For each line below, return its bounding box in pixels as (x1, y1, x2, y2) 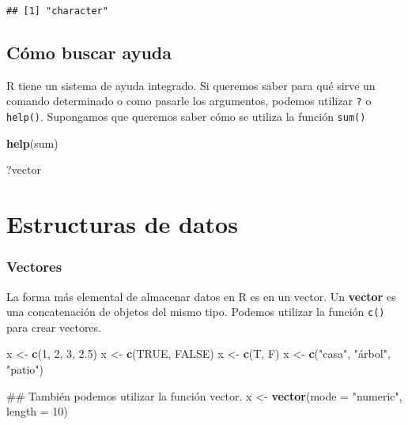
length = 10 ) (6, 403, 68, 419)
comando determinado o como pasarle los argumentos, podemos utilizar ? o (6, 92, 372, 109)
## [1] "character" (6, 6, 108, 17)
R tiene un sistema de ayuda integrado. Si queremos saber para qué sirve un (6, 77, 376, 93)
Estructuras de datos (6, 208, 238, 240)
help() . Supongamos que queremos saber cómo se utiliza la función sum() (6, 108, 366, 125)
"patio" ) (6, 360, 44, 377)
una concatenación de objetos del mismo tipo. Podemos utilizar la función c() (6, 303, 385, 320)
